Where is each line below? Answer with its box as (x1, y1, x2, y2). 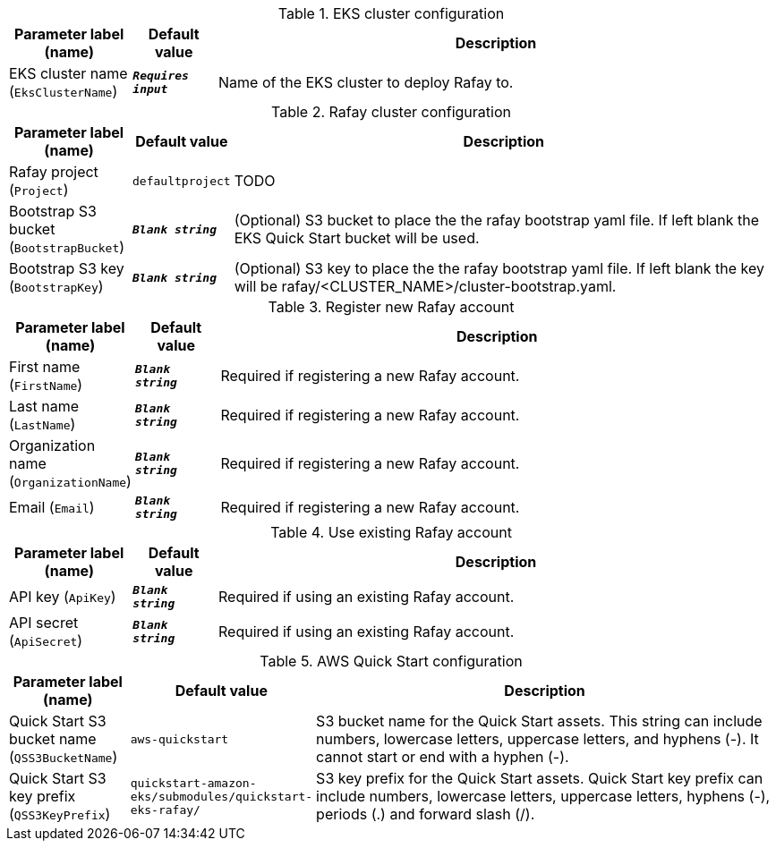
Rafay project (9, 163, 98, 181)
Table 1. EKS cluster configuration (277, 4, 505, 22)
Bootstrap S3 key (9, 259, 124, 277)
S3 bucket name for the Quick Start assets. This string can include (316, 712, 763, 730)
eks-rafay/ (130, 802, 200, 817)
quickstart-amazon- (130, 776, 257, 790)
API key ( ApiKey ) (9, 588, 116, 606)
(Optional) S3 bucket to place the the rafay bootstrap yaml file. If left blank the (234, 211, 760, 229)
